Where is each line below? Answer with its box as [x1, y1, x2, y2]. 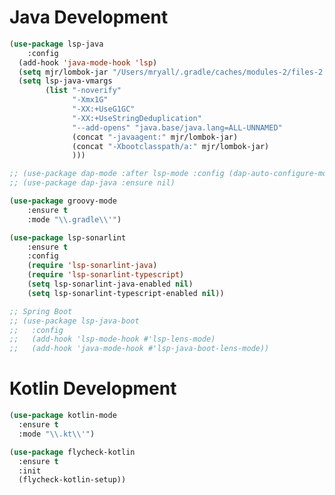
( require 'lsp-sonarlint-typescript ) [27, 270, 185, 280]
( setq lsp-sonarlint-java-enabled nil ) [27, 279, 194, 290]
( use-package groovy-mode [9, 196, 117, 206]
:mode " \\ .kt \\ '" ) [18, 429, 96, 439]
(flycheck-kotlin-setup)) [18, 475, 127, 485]
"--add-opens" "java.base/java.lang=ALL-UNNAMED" [72, 122, 283, 133]
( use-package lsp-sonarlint [9, 232, 127, 243]
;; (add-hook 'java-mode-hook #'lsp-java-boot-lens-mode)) [9, 344, 270, 354]
